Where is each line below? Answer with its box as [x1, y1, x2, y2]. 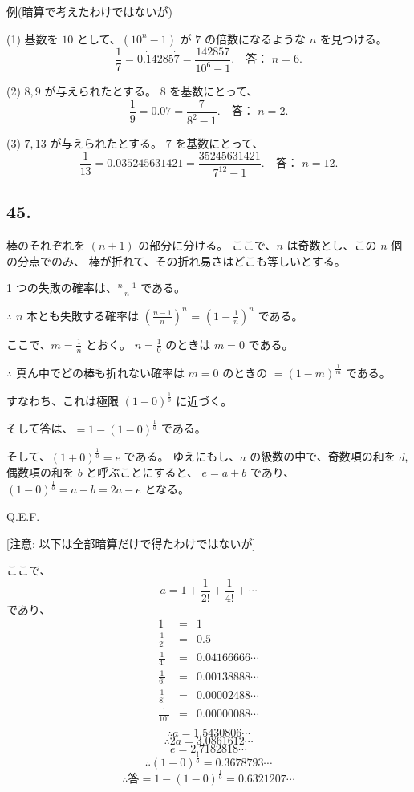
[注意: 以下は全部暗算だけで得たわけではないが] [6, 534, 256, 551]
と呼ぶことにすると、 [86, 464, 198, 481]
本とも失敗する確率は [26, 307, 139, 323]
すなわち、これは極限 [6, 392, 119, 408]
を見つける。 [319, 30, 388, 47]
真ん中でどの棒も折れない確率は [15, 364, 185, 380]
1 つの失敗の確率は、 [6, 279, 117, 296]
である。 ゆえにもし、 [124, 448, 241, 465]
